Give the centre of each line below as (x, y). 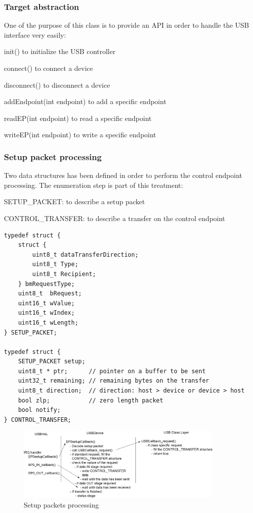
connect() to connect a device (49, 68)
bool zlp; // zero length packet (91, 400)
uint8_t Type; (55, 264)
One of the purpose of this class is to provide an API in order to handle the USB (126, 25)
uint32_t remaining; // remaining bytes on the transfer (114, 381)
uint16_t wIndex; (46, 313)
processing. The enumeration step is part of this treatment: (94, 185)
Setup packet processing (53, 156)
